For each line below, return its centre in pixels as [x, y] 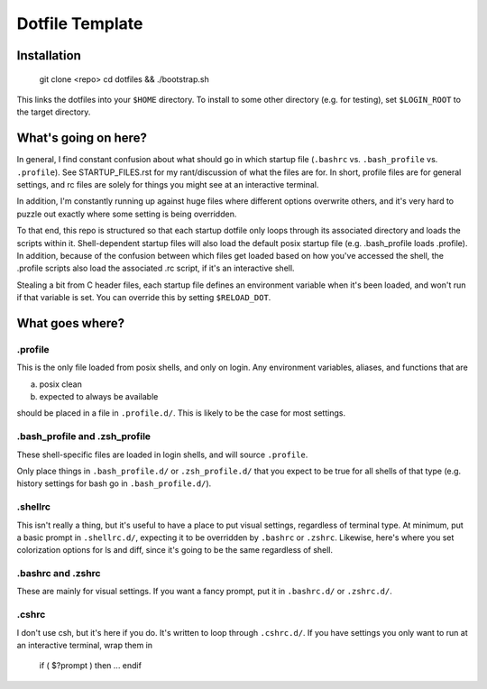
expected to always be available [99, 397]
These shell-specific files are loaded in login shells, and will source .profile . [162, 455]
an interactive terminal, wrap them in [85, 645]
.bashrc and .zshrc [59, 574]
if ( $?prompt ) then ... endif [90, 666]
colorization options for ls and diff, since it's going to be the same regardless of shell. [175, 550]
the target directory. [54, 112]
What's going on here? [82, 138]
